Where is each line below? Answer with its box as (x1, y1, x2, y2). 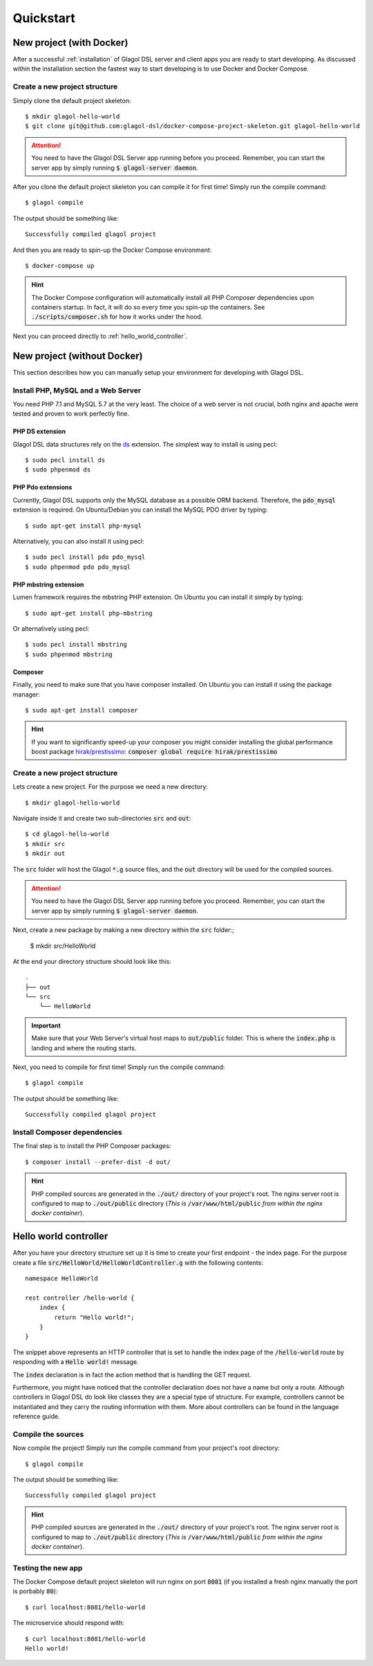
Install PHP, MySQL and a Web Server (12, 385, 142, 395)
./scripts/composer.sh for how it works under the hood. (31, 312, 203, 321)
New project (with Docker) (12, 37, 128, 48)
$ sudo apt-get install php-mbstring (25, 609, 153, 617)
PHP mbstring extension (12, 580, 84, 589)
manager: (12, 690, 41, 699)
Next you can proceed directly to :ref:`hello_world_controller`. (12, 332, 188, 340)
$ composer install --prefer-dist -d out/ (25, 1158, 171, 1166)
